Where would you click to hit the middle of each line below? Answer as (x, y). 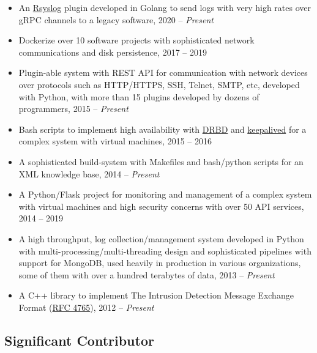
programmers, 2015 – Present (73, 109)
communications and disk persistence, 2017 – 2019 (113, 52)
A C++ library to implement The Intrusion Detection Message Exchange (156, 295)
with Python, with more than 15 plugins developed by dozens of (139, 96)
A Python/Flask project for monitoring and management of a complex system (165, 194)
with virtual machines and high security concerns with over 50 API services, (161, 206)
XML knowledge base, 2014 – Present (89, 173)
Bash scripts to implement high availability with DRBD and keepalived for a (162, 129)
